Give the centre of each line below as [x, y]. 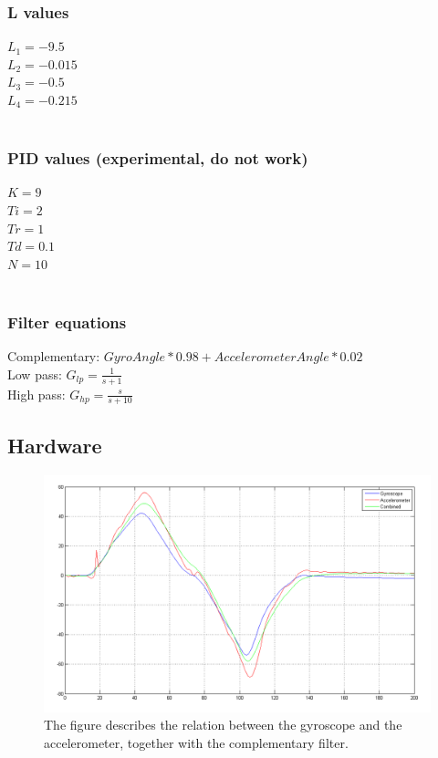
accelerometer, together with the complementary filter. [196, 742]
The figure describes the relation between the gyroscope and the [223, 725]
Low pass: [35, 374]
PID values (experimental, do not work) [158, 158]
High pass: [36, 394]
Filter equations [67, 322]
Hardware [55, 445]
